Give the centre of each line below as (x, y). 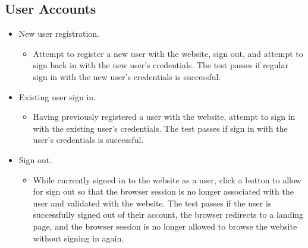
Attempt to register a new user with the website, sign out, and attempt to (168, 53)
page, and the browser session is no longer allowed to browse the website (165, 226)
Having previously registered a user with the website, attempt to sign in (164, 117)
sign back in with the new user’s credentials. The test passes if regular (161, 65)
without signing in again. (78, 238)
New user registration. (59, 34)
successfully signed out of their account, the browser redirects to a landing (168, 214)
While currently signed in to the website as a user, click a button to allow (167, 179)
